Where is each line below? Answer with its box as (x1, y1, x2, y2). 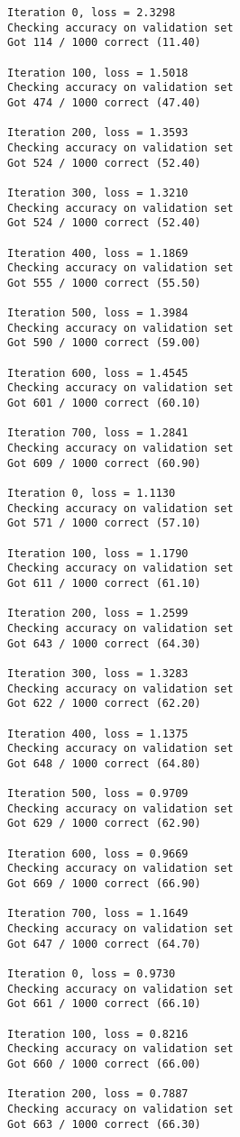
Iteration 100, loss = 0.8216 (7, 1027, 189, 1041)
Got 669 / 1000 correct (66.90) (7, 877, 201, 891)
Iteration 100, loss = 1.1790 (7, 546, 189, 560)
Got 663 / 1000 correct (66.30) (7, 1117, 201, 1131)
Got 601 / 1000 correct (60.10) (7, 397, 201, 410)
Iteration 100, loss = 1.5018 (7, 66, 189, 79)
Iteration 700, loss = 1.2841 (7, 426, 189, 440)
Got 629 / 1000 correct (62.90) (7, 817, 201, 830)
